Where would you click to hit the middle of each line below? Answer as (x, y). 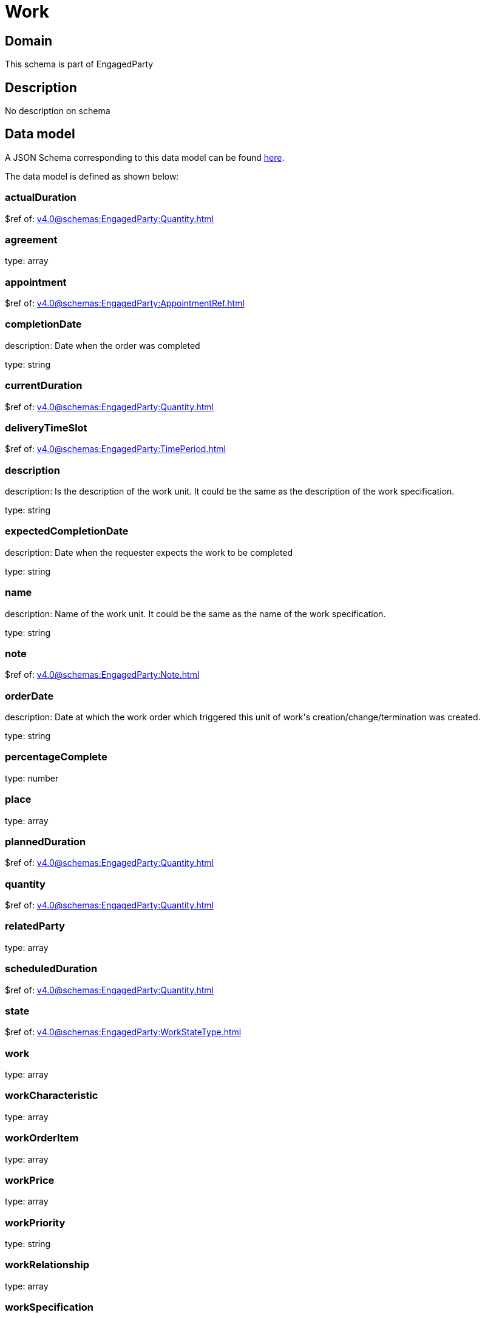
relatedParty (35, 926)
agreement (31, 239)
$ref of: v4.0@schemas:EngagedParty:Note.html (102, 675)
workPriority (35, 1222)
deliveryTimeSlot (46, 428)
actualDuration (41, 198)
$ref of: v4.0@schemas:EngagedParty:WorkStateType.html (123, 1032)
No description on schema (58, 111)
